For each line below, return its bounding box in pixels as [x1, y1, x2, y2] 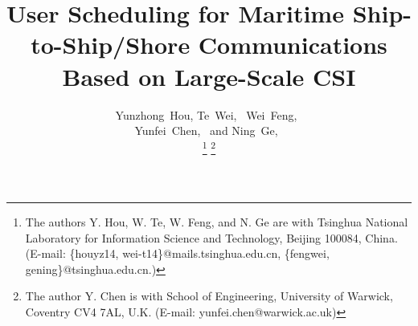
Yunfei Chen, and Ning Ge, [134, 122, 278, 139]
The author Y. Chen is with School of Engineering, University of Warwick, [25, 287, 393, 304]
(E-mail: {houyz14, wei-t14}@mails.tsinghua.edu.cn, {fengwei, [25, 245, 330, 262]
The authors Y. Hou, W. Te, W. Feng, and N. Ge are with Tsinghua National [25, 213, 408, 230]
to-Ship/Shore [31, 28, 191, 61]
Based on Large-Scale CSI [62, 59, 356, 92]
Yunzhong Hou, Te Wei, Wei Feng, [115, 106, 297, 123]
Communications [198, 28, 387, 61]
